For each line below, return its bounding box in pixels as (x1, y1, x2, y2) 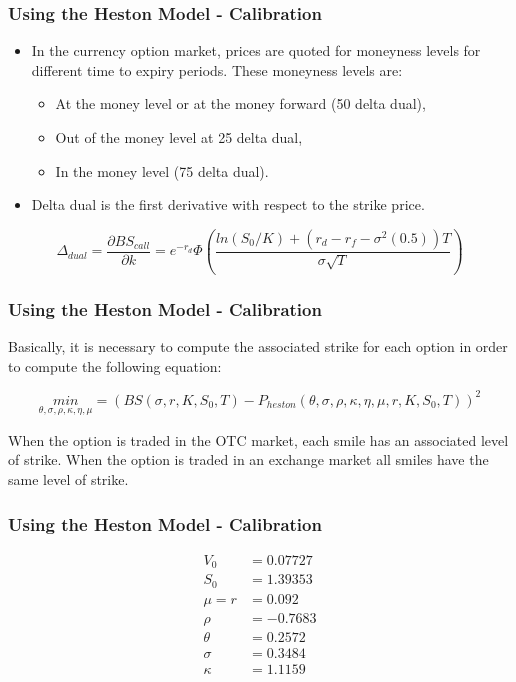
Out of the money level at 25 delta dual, (55, 127, 303, 147)
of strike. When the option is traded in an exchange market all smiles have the (8, 449, 489, 470)
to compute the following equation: (8, 355, 222, 376)
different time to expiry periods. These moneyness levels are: (31, 59, 403, 80)
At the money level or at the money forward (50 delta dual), (55, 93, 426, 114)
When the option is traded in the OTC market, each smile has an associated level (8, 429, 509, 450)
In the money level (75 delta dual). (55, 160, 269, 181)
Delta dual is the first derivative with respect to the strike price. (31, 194, 425, 215)
